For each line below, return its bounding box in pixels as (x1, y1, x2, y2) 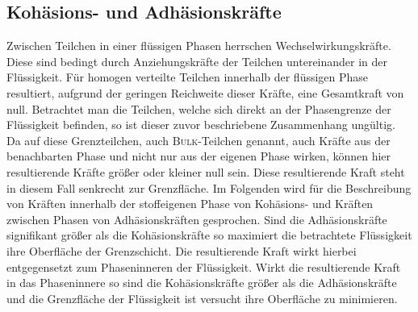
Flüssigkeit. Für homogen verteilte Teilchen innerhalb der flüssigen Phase (6, 69, 369, 85)
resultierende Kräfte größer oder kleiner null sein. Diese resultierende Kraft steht (6, 163, 405, 180)
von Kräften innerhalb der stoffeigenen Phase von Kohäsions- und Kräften (6, 195, 374, 212)
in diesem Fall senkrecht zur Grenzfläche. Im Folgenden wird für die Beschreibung (6, 179, 412, 196)
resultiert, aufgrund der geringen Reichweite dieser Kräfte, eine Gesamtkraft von (6, 84, 404, 101)
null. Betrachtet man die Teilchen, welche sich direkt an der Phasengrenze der (6, 100, 391, 117)
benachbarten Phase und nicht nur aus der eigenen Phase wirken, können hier (6, 148, 391, 164)
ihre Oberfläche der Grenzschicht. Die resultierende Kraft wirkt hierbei (6, 242, 357, 259)
